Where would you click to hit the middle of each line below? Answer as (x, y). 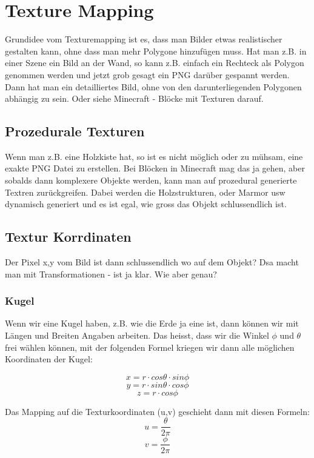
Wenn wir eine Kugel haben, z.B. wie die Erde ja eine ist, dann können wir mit (152, 323)
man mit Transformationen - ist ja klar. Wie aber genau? (111, 274)
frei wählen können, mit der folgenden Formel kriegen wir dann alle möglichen (150, 347)
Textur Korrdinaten (68, 237)
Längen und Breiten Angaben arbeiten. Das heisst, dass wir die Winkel (137, 335)
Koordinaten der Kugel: (49, 359)
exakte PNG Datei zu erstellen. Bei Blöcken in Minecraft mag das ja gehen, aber (155, 168)
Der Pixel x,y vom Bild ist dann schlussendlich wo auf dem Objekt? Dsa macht (152, 262)
